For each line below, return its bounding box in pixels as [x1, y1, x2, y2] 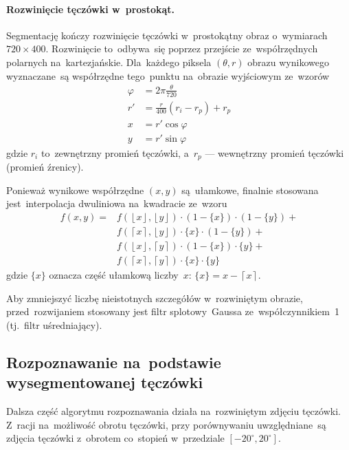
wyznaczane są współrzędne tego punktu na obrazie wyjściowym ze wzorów [6, 68, 330, 83]
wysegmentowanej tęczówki [6, 372, 203, 393]
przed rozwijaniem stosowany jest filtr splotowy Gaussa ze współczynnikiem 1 [6, 304, 339, 319]
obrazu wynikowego [247, 54, 329, 69]
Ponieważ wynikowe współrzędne [6, 182, 144, 197]
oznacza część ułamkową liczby [49, 268, 179, 281]
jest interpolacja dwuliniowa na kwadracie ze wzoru [6, 196, 227, 211]
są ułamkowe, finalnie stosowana [181, 182, 319, 197]
